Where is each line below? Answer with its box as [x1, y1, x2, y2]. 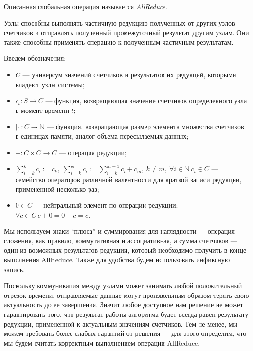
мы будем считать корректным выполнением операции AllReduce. [4, 337, 200, 348]
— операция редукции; [58, 147, 126, 157]
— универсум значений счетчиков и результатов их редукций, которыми [22, 69, 236, 79]
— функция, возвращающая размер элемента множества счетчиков [47, 121, 244, 131]
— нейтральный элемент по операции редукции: [34, 200, 178, 210]
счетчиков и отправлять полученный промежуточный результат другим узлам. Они [4, 27, 249, 37]
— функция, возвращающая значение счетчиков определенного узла [45, 95, 247, 106]
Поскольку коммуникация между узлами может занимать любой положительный [4, 280, 242, 291]
